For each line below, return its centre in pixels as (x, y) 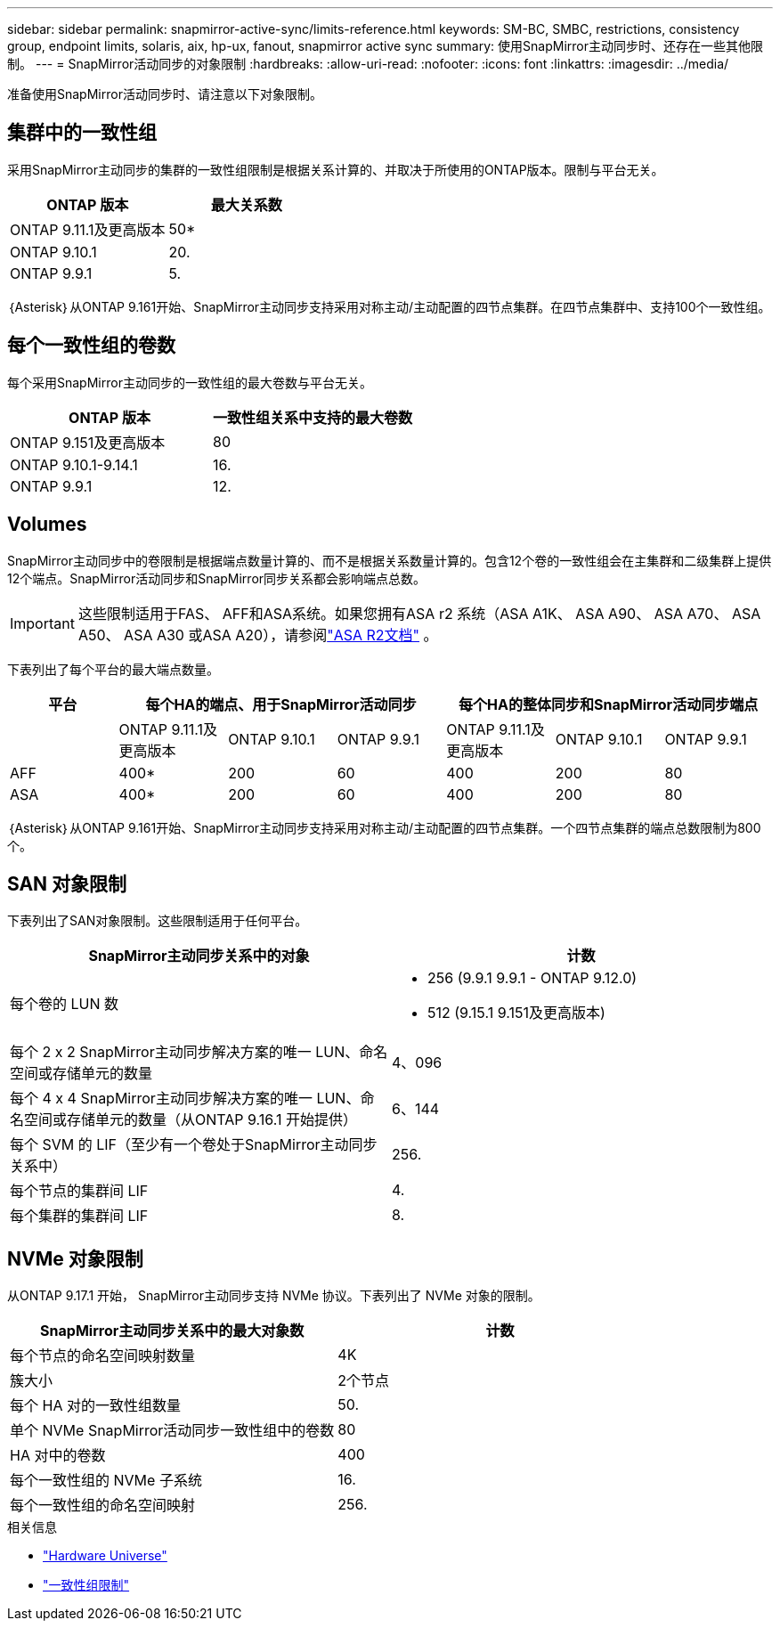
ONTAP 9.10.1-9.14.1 (74, 464)
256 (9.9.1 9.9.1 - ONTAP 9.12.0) (532, 978)
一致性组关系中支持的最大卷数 (313, 417)
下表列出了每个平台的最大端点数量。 (113, 669)
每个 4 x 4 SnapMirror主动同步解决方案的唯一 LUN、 (185, 1099)
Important (42, 623)
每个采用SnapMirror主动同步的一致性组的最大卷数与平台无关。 (190, 382)
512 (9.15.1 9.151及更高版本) (516, 1013)
